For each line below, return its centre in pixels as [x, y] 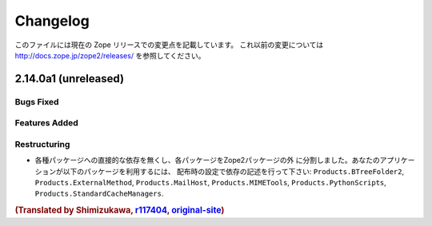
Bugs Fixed [37, 101]
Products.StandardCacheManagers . [99, 194]
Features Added [47, 123]
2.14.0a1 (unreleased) [69, 79]
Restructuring [42, 144]
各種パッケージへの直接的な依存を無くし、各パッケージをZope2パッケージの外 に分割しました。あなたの [207, 161]
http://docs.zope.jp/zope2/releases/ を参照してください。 [110, 55]
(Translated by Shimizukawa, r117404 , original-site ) [120, 210]
